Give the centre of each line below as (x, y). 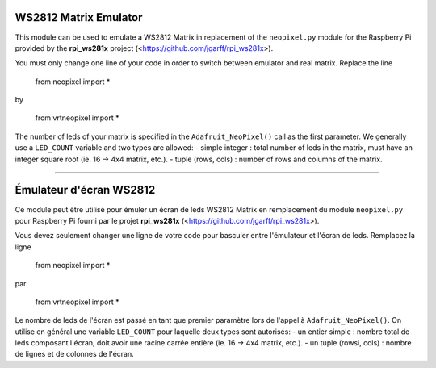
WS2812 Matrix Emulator (79, 17)
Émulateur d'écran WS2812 (85, 190)
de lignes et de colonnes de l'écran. (75, 354)
